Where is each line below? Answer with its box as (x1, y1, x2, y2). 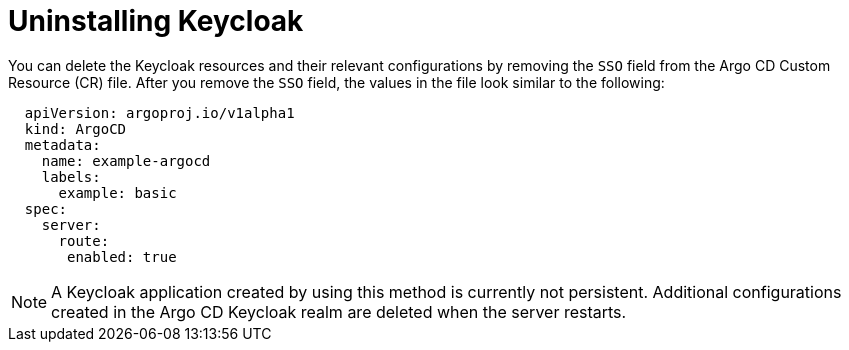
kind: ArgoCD (24, 120, 127, 137)
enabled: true (67, 248, 177, 265)
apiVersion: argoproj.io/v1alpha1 (24, 104, 295, 121)
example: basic (58, 184, 177, 201)
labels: (41, 168, 101, 185)
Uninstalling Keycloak (8, 4, 304, 38)
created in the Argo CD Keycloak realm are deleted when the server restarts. (51, 301, 627, 322)
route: (58, 232, 110, 249)
